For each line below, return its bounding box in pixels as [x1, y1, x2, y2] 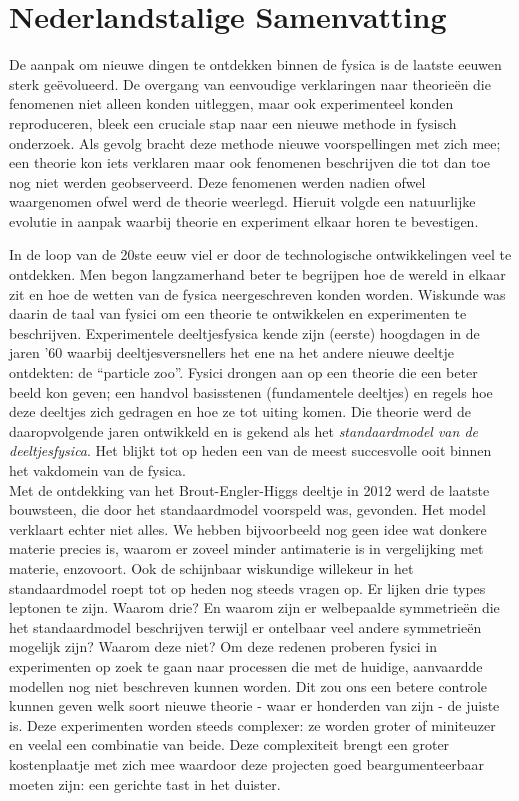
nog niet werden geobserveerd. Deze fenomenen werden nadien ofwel [9, 171, 426, 192]
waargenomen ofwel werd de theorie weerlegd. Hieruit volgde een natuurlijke [9, 191, 476, 212]
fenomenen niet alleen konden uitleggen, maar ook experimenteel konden [9, 93, 454, 114]
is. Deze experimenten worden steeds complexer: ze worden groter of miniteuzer [9, 714, 496, 735]
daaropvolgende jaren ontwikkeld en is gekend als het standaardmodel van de [9, 420, 478, 441]
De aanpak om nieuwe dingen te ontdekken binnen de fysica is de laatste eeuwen [9, 54, 502, 75]
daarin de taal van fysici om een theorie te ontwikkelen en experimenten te [9, 303, 467, 324]
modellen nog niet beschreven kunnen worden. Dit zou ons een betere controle [9, 675, 488, 696]
